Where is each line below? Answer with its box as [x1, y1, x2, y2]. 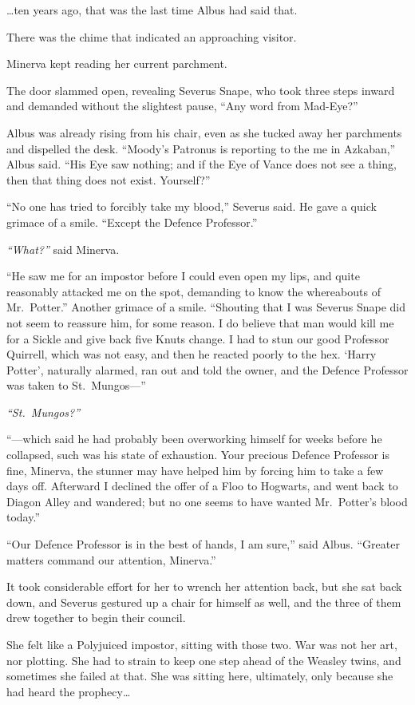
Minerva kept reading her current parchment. [6, 55, 227, 72]
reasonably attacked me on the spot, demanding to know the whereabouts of [6, 283, 381, 299]
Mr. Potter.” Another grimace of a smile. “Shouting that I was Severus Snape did [6, 299, 405, 315]
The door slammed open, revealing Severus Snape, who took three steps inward [6, 81, 395, 98]
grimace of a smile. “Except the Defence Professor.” [6, 213, 258, 230]
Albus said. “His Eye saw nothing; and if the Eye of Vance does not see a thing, [6, 156, 397, 172]
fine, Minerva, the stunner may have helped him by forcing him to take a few [6, 461, 384, 478]
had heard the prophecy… [6, 683, 131, 699]
